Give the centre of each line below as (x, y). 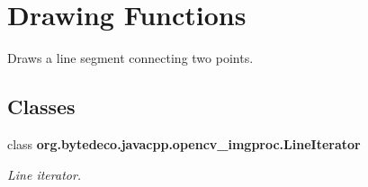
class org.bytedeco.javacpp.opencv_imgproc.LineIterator (184, 143)
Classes (41, 107)
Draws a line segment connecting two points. (130, 58)
